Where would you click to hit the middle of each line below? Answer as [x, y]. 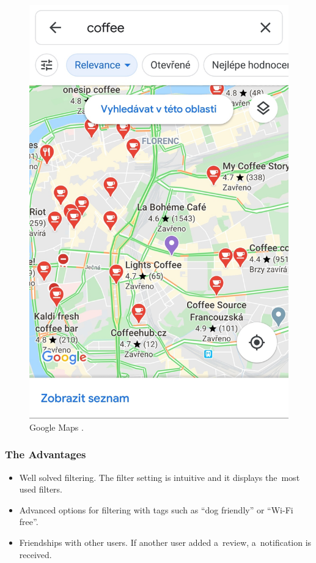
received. [35, 554]
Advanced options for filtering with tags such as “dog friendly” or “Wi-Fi [156, 509]
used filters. [41, 489]
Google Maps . [57, 427]
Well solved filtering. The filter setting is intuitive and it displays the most [160, 477]
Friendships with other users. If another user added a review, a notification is [165, 542]
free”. [29, 522]
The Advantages [46, 454]
